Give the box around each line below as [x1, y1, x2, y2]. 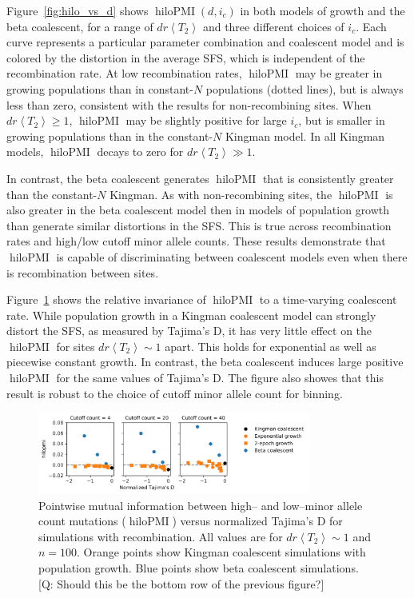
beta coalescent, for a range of [6, 18, 153, 34]
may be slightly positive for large [125, 112, 287, 129]
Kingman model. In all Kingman [225, 127, 385, 144]
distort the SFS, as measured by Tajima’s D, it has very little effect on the [6, 322, 372, 339]
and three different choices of [202, 18, 344, 34]
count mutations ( [38, 512, 126, 529]
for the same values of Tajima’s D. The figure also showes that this [56, 369, 384, 386]
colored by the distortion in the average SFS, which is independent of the [6, 49, 365, 66]
